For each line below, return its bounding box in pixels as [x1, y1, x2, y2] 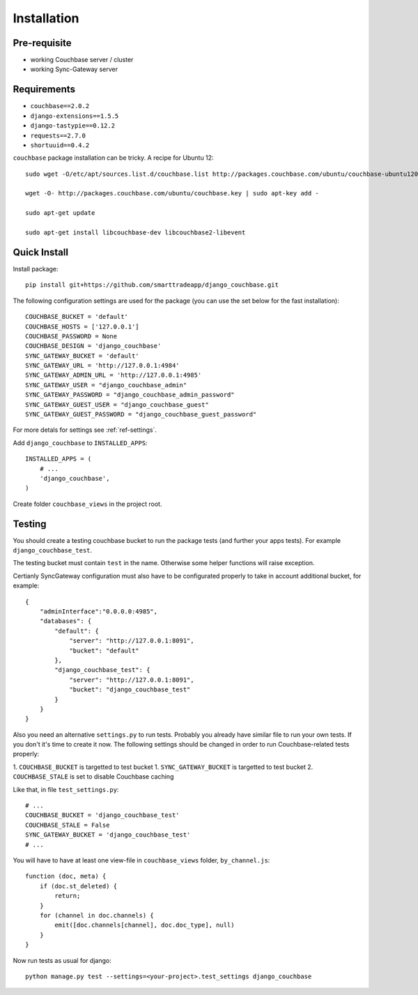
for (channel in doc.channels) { [39, 911, 155, 919]
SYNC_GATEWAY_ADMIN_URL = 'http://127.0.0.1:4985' [25, 371, 202, 380]
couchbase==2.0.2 [30, 102, 90, 110]
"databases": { [39, 618, 92, 625]
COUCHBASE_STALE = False [25, 821, 110, 829]
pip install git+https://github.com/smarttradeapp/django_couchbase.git [25, 281, 279, 289]
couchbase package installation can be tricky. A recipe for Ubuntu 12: [13, 154, 214, 162]
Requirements [13, 84, 76, 96]
